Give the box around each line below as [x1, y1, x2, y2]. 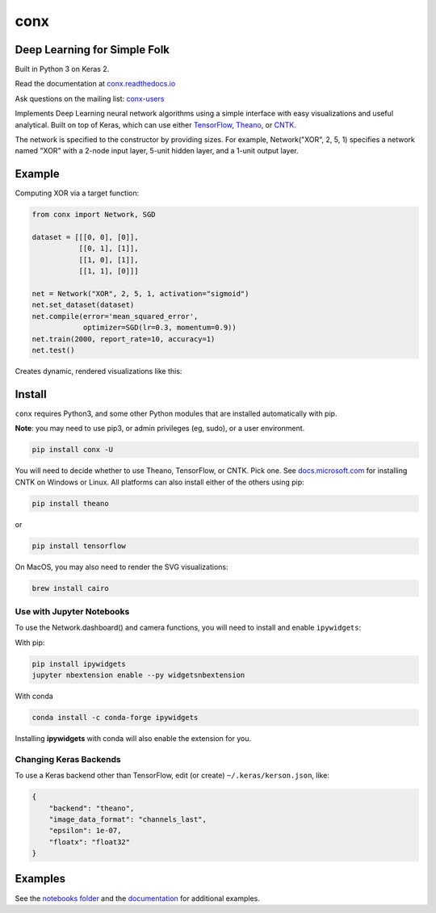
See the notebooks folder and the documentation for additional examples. [15, 893, 260, 903]
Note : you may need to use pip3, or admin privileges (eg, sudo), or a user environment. [15, 424, 305, 433]
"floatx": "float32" [48, 837, 131, 847]
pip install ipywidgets [31, 659, 127, 668]
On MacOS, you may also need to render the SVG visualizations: [15, 562, 229, 572]
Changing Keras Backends [15, 753, 121, 764]
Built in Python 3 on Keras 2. [15, 65, 110, 74]
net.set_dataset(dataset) [31, 300, 135, 310]
